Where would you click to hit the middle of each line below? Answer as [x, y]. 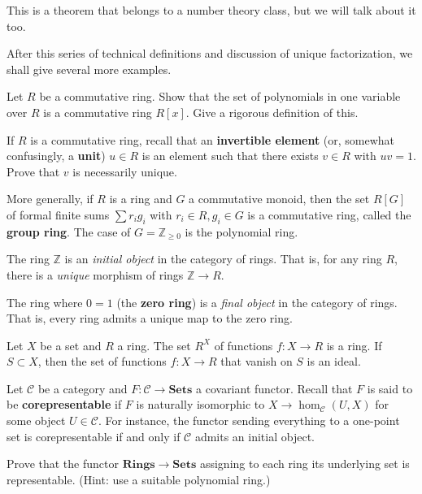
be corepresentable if [64, 404]
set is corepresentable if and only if [94, 436]
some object [36, 420]
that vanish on [257, 361]
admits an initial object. [255, 436]
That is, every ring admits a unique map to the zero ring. [150, 318]
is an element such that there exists [230, 156]
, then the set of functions [102, 361]
